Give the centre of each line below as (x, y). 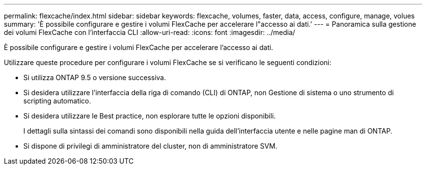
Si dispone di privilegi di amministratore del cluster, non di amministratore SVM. (151, 146)
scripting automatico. (57, 101)
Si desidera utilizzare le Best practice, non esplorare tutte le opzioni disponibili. (150, 116)
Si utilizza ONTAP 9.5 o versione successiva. (95, 77)
